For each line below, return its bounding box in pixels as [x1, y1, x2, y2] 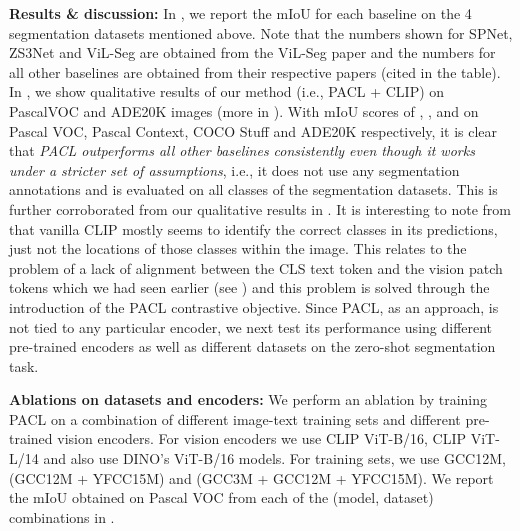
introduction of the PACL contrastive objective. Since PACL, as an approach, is [9, 296, 499, 317]
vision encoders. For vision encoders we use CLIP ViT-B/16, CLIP [57, 428, 467, 449]
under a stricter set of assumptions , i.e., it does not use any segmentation [9, 159, 460, 180]
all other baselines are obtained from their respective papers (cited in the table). [9, 61, 501, 82]
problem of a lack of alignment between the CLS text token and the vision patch [9, 257, 503, 278]
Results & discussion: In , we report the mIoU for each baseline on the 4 [9, 3, 472, 23]
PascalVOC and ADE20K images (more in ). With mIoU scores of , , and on [9, 100, 479, 121]
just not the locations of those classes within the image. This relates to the [9, 238, 467, 259]
